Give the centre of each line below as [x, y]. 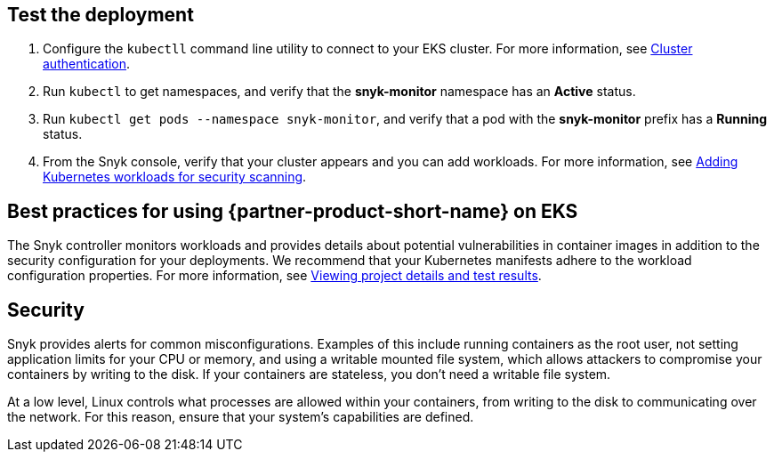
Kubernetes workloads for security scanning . [175, 177]
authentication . [87, 64]
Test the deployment [101, 15]
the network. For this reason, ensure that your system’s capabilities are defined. [241, 417]
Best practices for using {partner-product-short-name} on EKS [293, 211]
